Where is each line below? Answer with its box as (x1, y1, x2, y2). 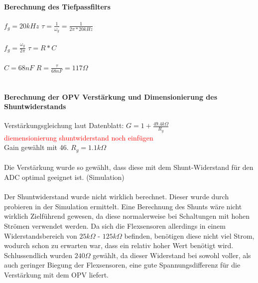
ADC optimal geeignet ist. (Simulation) (4, 171, 125, 182)
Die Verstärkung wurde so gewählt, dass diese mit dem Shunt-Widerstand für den (4, 162, 254, 172)
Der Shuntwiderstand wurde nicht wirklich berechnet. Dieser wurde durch (4, 191, 229, 202)
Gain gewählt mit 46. (4, 142, 69, 152)
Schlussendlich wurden (4, 250, 73, 260)
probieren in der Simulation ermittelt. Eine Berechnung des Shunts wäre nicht (4, 201, 242, 211)
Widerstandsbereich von (4, 230, 77, 241)
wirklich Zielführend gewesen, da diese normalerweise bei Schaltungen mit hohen (4, 211, 250, 221)
